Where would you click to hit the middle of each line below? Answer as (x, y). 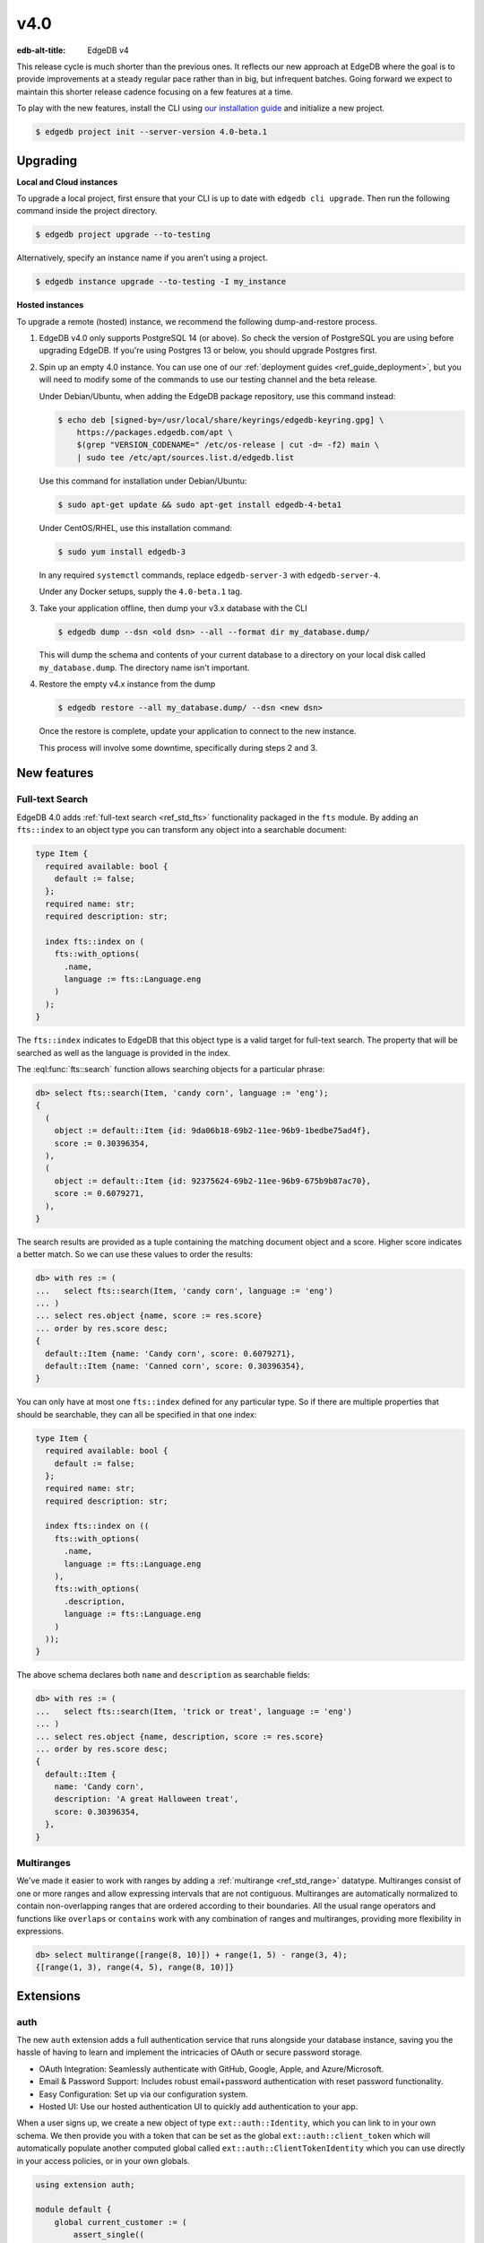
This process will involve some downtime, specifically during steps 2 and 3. (178, 747)
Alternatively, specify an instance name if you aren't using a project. (142, 258)
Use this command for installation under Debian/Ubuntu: (143, 481)
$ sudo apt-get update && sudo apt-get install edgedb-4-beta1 (200, 504)
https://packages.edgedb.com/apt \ (155, 432)
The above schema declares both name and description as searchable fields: (163, 1675)
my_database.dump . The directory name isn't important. (144, 668)
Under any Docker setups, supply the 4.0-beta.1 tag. (141, 591)
